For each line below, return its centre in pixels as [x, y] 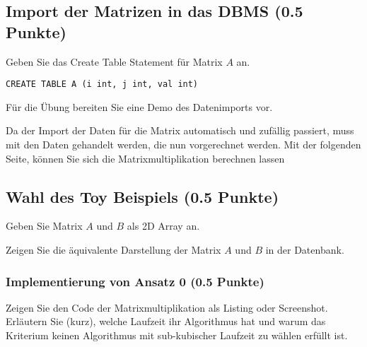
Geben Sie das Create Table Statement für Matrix [114, 61]
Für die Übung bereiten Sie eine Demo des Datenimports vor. [139, 106]
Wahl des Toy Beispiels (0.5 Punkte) [142, 196]
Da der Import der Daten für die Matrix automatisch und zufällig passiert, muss [180, 130]
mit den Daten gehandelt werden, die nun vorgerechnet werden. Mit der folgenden [183, 145]
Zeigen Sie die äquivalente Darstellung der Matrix [113, 250]
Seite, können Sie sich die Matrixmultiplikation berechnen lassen [145, 158]
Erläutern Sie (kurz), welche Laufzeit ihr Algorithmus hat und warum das [166, 321]
